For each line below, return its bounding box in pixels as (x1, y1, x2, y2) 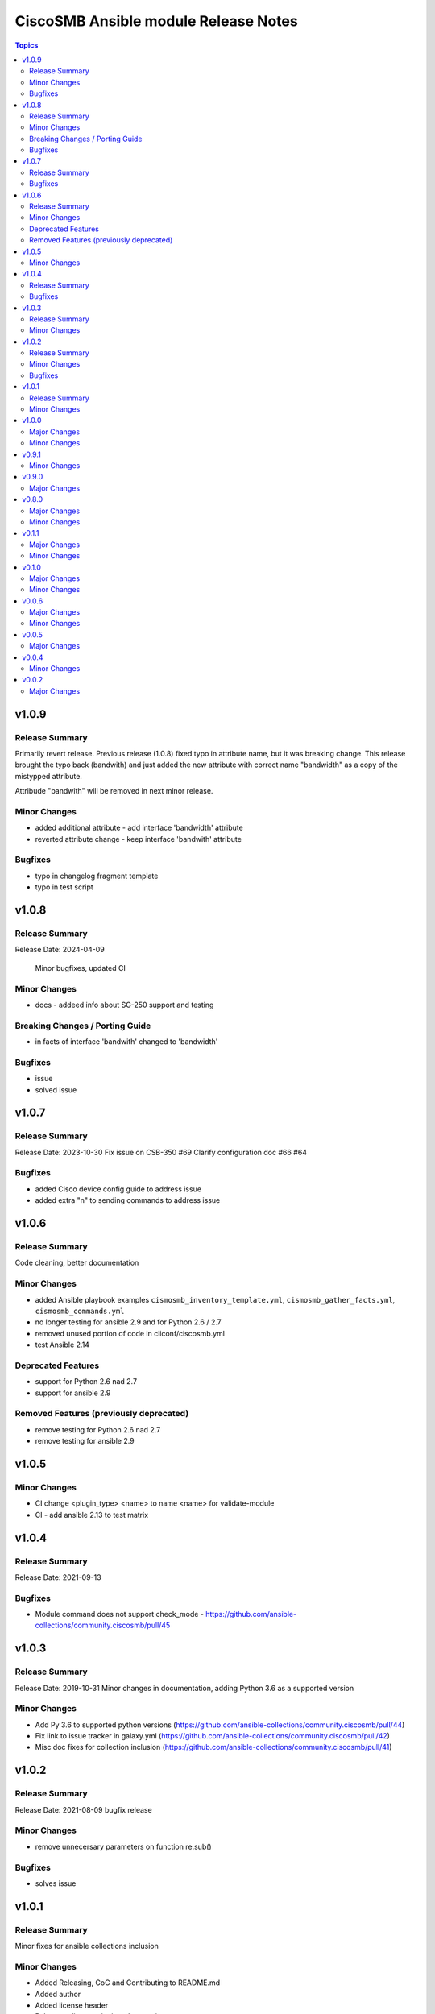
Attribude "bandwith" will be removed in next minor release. (14, 786, 213, 796)
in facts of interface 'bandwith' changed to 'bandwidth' (35, 1037, 218, 1046)
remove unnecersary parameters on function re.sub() (35, 1842, 213, 1851)
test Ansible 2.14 (35, 1340, 90, 1349)
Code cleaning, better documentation (14, 1258, 139, 1268)
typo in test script (35, 882, 94, 892)
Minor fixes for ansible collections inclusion (14, 1941, 159, 1951)
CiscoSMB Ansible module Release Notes (14, 12, 298, 30)
